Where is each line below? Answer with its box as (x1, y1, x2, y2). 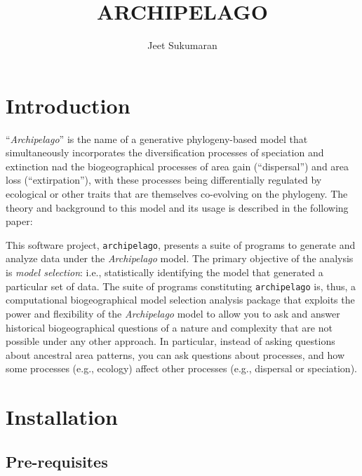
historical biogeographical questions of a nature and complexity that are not (6, 320, 333, 334)
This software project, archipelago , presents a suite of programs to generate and (6, 237, 356, 252)
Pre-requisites (6, 450, 108, 472)
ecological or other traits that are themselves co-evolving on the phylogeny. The (6, 186, 348, 201)
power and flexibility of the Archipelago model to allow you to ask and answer (6, 306, 340, 320)
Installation (6, 402, 118, 431)
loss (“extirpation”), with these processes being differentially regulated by (6, 172, 322, 187)
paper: (6, 214, 33, 229)
